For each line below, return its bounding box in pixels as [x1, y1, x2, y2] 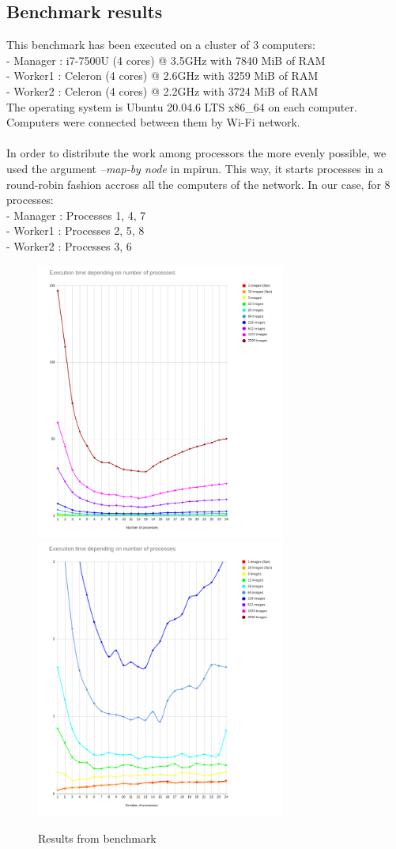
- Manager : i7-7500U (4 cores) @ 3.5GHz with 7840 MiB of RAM [6, 51, 326, 68]
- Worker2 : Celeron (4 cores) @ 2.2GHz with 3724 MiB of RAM [6, 82, 319, 99]
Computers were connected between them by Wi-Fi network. [6, 114, 300, 130]
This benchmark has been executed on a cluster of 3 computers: [6, 36, 315, 53]
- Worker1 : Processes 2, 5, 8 [6, 222, 145, 239]
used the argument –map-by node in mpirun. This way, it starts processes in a [6, 160, 383, 176]
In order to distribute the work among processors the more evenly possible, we [6, 145, 387, 161]
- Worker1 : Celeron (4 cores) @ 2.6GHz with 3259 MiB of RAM [6, 67, 319, 84]
